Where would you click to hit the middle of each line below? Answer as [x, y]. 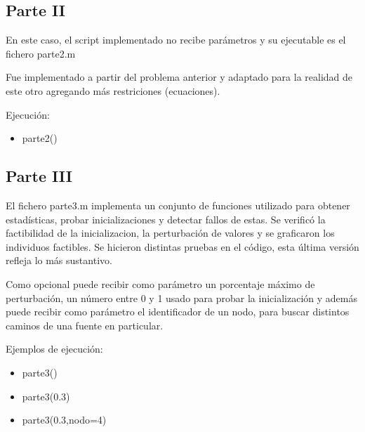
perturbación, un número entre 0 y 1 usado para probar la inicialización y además [181, 297]
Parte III [39, 176]
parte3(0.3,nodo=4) [64, 420]
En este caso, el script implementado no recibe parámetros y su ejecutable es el [176, 40]
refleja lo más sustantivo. [59, 260]
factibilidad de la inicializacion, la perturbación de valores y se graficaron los [170, 233]
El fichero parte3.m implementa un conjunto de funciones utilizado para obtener [178, 205]
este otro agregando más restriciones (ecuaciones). [113, 90]
